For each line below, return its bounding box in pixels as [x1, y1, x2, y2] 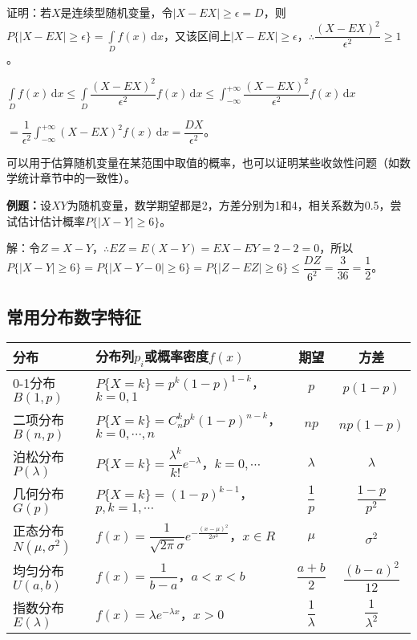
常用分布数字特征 [6, 304, 141, 328]
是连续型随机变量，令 [60, 4, 173, 20]
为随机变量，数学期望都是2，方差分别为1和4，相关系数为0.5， [67, 197, 391, 214]
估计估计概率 [17, 212, 85, 229]
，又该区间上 [163, 26, 231, 43]
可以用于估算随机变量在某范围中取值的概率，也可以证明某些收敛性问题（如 [6, 153, 399, 170]
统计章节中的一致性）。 [17, 169, 136, 186]
